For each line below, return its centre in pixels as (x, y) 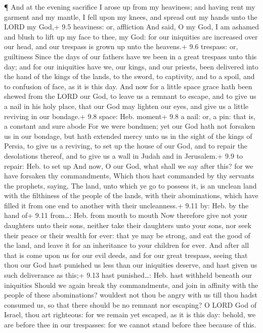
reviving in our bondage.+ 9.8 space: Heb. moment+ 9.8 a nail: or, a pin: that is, (130, 116)
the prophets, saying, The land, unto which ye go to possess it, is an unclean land (130, 185)
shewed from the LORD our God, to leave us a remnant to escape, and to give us (130, 96)
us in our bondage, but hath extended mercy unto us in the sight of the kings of (128, 136)
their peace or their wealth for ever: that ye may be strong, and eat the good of (127, 235)
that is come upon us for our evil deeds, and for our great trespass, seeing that (126, 255)
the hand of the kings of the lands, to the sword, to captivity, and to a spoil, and (129, 76)
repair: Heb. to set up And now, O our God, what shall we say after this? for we (129, 165)
